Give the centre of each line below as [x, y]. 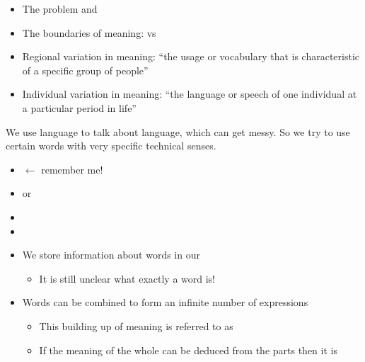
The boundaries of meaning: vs [89, 32]
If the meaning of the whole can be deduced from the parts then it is [188, 350]
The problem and [60, 9]
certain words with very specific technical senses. [111, 146]
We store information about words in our [111, 255]
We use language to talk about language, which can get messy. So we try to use [178, 131]
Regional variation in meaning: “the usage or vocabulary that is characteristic [191, 56]
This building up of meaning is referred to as [136, 326]
